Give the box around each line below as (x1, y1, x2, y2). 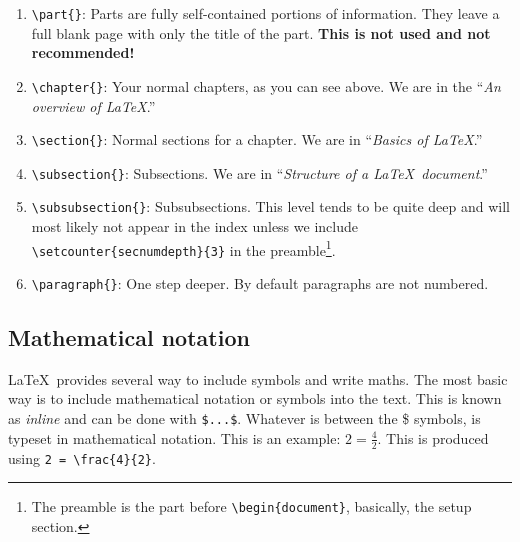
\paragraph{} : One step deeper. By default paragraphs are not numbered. (31, 272, 489, 293)
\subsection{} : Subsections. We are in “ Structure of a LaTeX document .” (31, 162, 488, 183)
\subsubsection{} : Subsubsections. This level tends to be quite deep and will (31, 196, 510, 217)
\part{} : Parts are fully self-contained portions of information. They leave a (31, 3, 500, 23)
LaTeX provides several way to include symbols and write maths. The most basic (8, 368, 508, 389)
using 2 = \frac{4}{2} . (8, 447, 156, 468)
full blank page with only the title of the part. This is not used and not (31, 22, 491, 43)
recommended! (31, 42, 135, 63)
